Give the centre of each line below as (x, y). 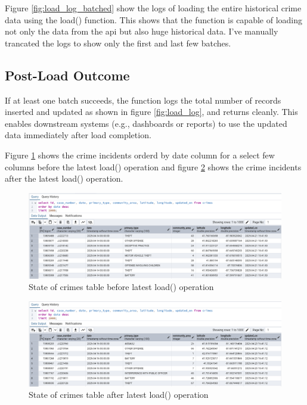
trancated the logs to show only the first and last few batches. (118, 43)
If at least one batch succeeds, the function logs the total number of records (143, 100)
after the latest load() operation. (64, 178)
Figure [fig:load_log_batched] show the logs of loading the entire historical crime (153, 8)
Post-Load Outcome (67, 75)
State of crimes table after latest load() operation (119, 395)
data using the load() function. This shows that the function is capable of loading (153, 19)
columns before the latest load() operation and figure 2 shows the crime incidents (153, 166)
